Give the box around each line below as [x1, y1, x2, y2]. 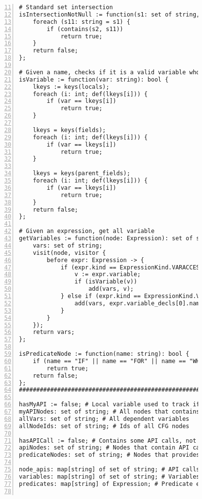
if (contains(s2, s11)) [47, 25, 123, 33]
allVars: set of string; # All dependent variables [19, 415, 189, 422]
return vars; [33, 329, 75, 336]
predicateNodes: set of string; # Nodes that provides [19, 451, 200, 459]
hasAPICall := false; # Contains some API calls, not [19, 437, 197, 444]
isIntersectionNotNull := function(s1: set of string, [19, 11, 200, 18]
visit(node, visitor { [33, 249, 106, 256]
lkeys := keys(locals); [33, 83, 110, 90]
